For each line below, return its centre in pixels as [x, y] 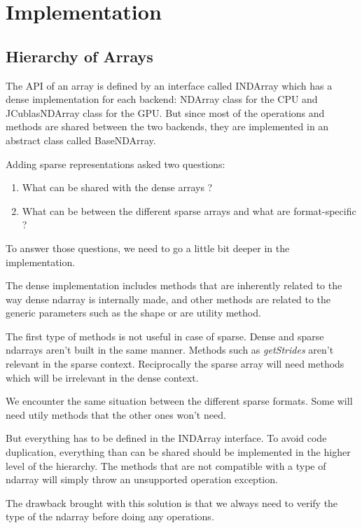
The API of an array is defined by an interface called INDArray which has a [169, 85]
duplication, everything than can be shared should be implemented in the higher [178, 452]
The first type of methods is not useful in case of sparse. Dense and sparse [165, 336]
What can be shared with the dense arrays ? [117, 187]
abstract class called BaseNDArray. [81, 140]
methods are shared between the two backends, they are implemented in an [167, 126]
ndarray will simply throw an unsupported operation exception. [142, 479]
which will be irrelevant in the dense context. [102, 377]
